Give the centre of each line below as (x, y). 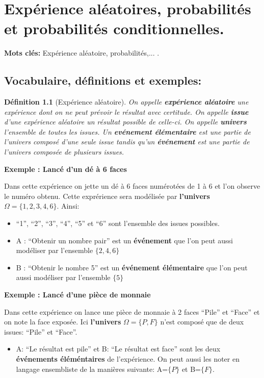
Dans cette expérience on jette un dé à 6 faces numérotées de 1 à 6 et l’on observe (132, 186)
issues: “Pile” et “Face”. (41, 331)
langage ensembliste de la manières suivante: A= (92, 369)
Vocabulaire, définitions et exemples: (103, 80)
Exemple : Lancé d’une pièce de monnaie (77, 295)
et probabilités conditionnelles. (114, 28)
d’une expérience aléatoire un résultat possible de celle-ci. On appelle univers (125, 122)
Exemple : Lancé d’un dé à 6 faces (65, 169)
